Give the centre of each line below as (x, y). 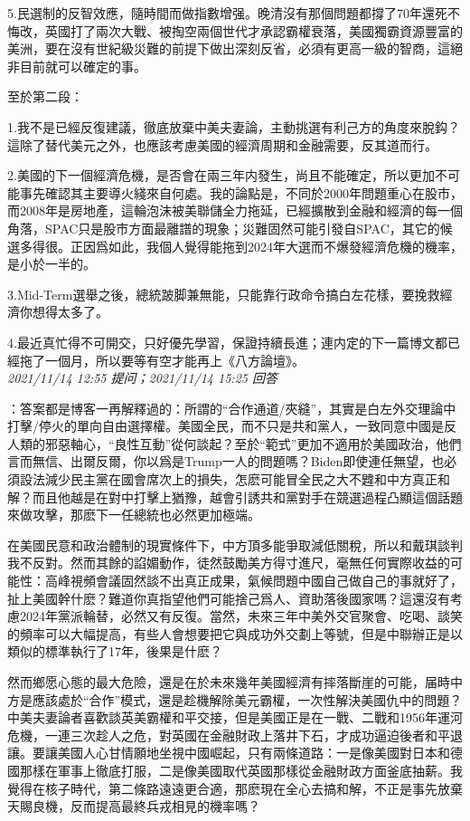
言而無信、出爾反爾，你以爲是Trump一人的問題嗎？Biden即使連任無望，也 (226, 461)
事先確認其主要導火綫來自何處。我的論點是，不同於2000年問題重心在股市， (241, 192)
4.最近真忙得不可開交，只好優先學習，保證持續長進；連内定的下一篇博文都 (227, 342)
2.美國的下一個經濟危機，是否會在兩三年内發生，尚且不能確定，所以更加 (221, 175)
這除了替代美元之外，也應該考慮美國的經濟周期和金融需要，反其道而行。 (222, 144)
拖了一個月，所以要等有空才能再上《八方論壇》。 (162, 360)
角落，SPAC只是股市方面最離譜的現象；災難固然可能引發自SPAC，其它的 (224, 228)
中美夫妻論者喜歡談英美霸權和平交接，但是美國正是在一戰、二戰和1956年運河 (235, 717)
